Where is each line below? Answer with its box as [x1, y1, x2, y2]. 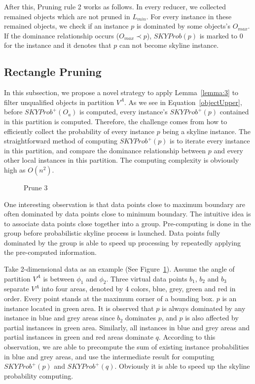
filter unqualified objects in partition [4, 97, 114, 107]
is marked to [199, 30, 238, 40]
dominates [125, 313, 156, 323]
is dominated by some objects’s [136, 21, 230, 31]
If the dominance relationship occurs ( [4, 30, 119, 40]
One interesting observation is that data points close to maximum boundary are [4, 199, 245, 209]
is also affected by [185, 313, 239, 323]
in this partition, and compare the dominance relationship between [4, 145, 206, 155]
